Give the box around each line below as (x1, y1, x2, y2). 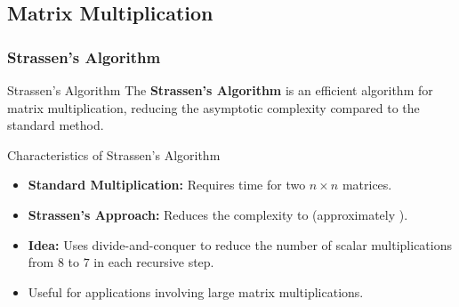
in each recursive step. (93, 253, 214, 271)
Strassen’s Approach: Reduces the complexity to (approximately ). (28, 205, 408, 223)
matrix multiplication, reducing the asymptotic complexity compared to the (7, 98, 420, 117)
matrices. (342, 175, 392, 194)
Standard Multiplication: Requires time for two (28, 175, 306, 194)
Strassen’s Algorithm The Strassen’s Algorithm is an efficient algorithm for (7, 81, 433, 99)
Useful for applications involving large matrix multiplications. (28, 282, 364, 301)
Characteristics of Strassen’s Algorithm (7, 145, 221, 164)
